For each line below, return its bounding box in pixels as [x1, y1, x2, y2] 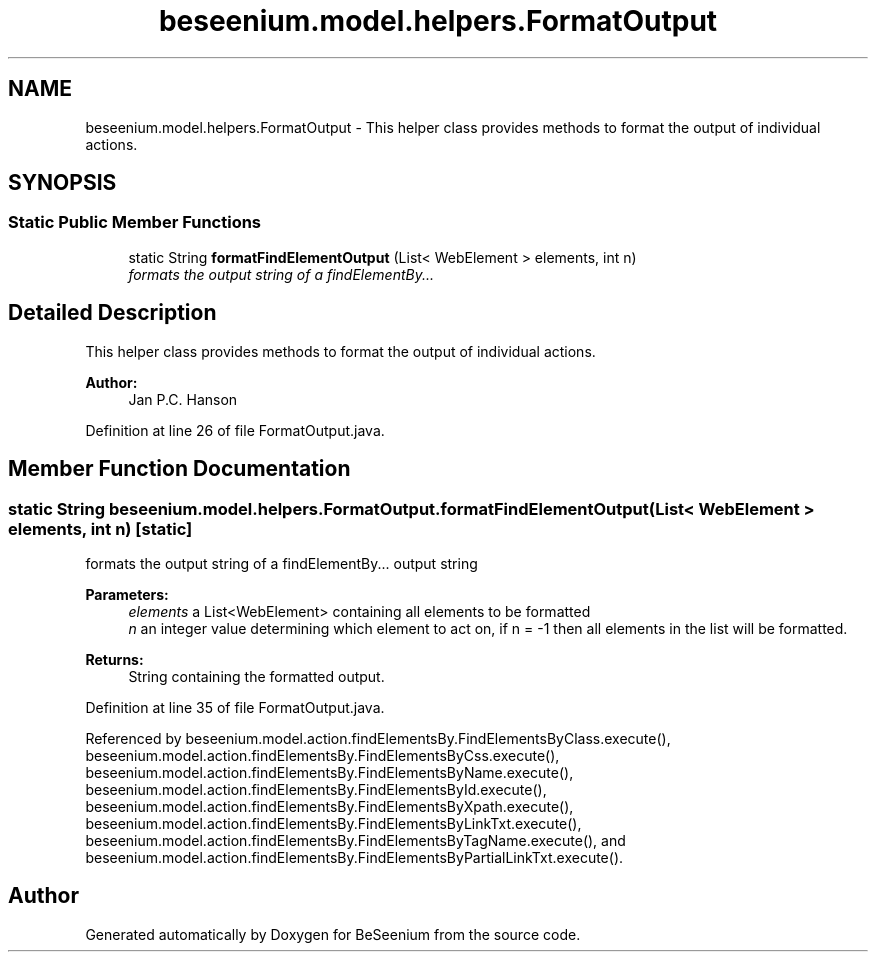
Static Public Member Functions [8, 212, 262, 233]
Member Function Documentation [8, 456, 351, 482]
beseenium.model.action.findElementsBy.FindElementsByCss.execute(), [85, 746, 560, 764]
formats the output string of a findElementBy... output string [85, 554, 478, 572]
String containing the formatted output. [128, 667, 385, 685]
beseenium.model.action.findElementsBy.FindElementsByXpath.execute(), [85, 797, 574, 815]
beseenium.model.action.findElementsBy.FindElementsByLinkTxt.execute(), [85, 814, 582, 832]
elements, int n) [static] [8, 518, 193, 539]
